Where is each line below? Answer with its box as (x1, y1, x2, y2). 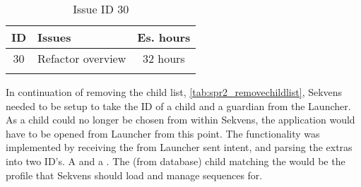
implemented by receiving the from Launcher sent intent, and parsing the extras (6, 140, 353, 155)
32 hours (142, 50, 185, 66)
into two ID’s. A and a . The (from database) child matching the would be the (6, 153, 345, 168)
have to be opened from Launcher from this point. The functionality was (6, 126, 320, 140)
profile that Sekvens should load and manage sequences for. (6, 167, 263, 182)
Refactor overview (37, 50, 126, 66)
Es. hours (137, 29, 191, 45)
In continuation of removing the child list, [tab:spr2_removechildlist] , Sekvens (6, 85, 343, 99)
